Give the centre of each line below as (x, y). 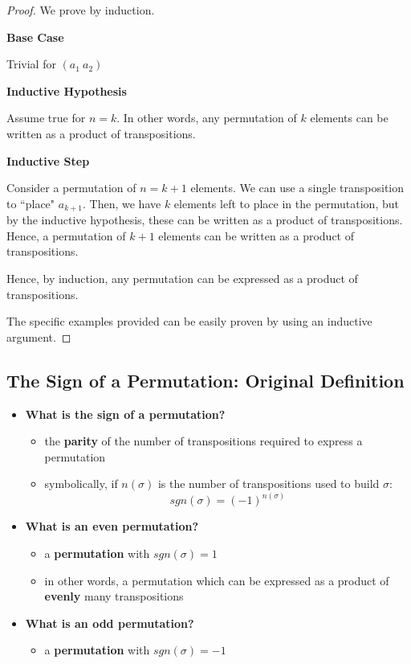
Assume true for (46, 118)
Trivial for (31, 64)
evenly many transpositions (114, 596)
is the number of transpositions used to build (269, 484)
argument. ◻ (39, 336)
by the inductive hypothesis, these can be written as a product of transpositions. (205, 220)
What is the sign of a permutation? (125, 414)
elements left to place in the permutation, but (286, 203)
